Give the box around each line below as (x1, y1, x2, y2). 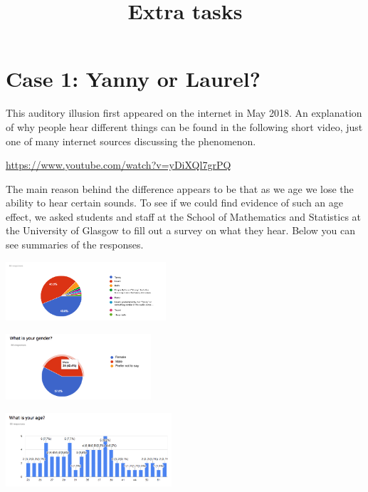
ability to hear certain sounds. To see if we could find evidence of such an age (6, 195, 344, 210)
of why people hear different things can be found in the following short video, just (6, 119, 363, 134)
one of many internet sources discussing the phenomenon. (6, 133, 256, 148)
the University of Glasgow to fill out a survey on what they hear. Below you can (6, 223, 356, 238)
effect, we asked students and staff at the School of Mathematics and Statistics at (6, 209, 362, 224)
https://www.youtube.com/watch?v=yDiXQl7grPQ (6, 157, 231, 172)
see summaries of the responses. (6, 237, 144, 252)
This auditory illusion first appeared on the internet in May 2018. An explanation (6, 105, 362, 120)
